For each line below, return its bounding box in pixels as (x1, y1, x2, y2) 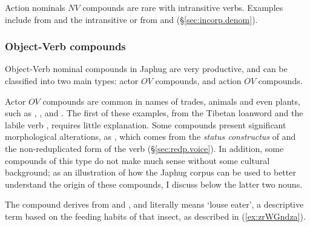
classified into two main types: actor (5, 74, 139, 87)
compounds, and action (155, 74, 242, 87)
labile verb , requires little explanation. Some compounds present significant (5, 118, 286, 131)
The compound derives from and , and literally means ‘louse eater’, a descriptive (5, 198, 304, 211)
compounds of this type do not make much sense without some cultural (5, 154, 270, 166)
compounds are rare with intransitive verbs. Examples (82, 1, 283, 13)
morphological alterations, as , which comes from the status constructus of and (5, 130, 296, 143)
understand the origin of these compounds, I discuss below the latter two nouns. (5, 177, 303, 190)
